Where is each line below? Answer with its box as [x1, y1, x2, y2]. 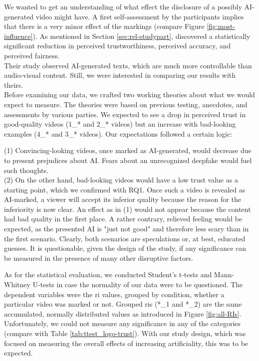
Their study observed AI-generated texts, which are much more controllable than [4, 60, 252, 70]
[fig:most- [207, 21, 236, 31]
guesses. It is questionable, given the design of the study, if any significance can [4, 243, 247, 253]
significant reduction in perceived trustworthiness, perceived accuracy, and [4, 40, 231, 51]
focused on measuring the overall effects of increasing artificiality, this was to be [4, 338, 249, 348]
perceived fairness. [4, 50, 60, 60]
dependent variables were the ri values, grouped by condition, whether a [4, 289, 225, 299]
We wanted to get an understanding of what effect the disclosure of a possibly [4, 1, 242, 11]
